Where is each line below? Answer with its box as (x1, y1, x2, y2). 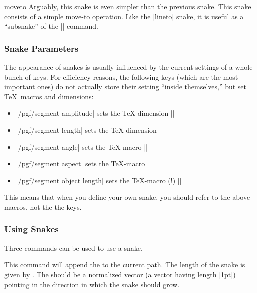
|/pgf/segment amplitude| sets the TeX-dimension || (16, 108, 175, 118)
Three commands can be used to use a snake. (4, 242, 143, 253)
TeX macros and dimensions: (4, 91, 94, 101)
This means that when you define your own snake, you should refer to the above (4, 192, 250, 202)
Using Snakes (4, 223, 59, 235)
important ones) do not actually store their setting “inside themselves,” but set (4, 81, 247, 92)
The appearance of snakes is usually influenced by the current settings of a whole (4, 62, 253, 72)
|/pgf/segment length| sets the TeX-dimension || (16, 124, 163, 135)
